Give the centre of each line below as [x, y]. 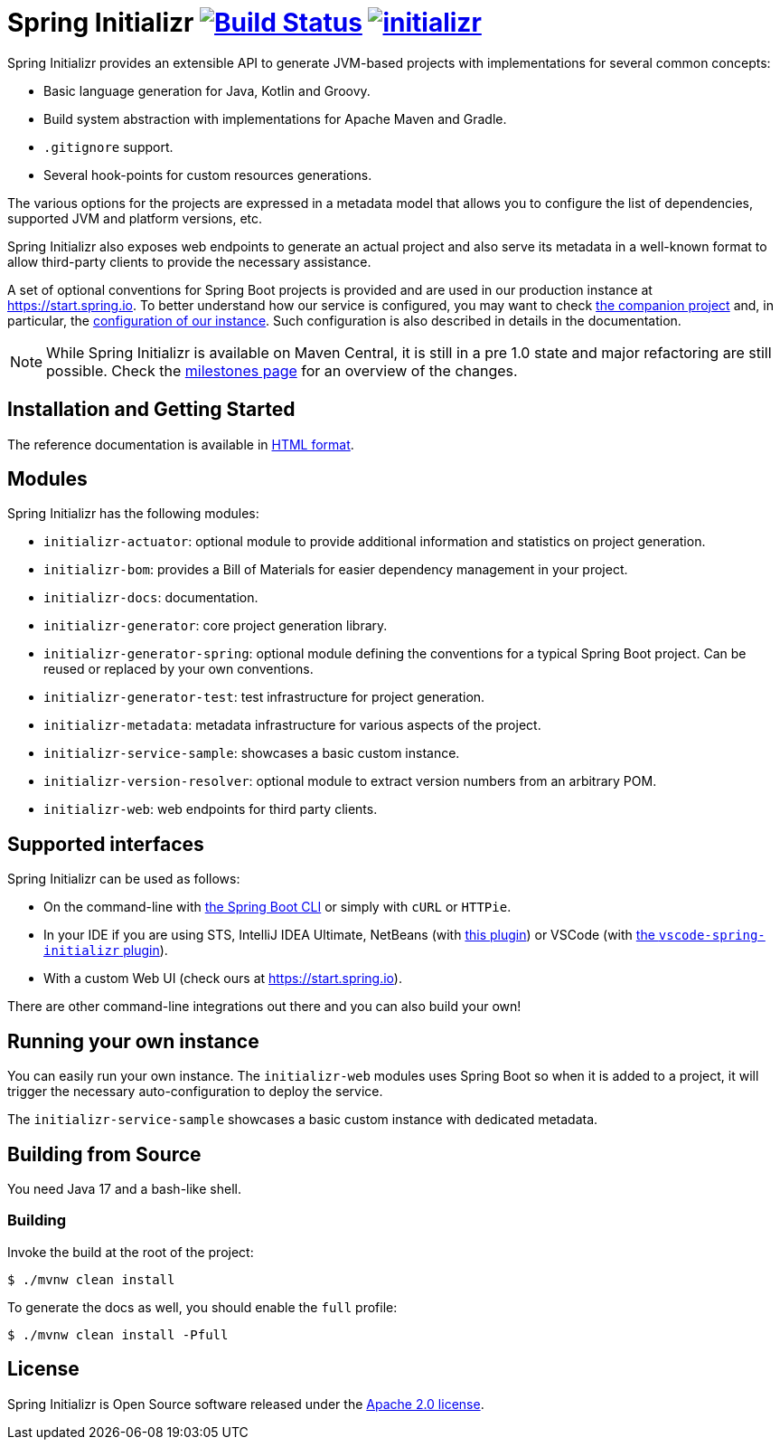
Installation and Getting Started [151, 410]
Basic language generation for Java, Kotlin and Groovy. [207, 90]
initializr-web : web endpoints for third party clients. [211, 809]
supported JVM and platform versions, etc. [135, 218]
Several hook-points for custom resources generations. [208, 175]
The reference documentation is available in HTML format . [181, 444]
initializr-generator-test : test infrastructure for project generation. [264, 697]
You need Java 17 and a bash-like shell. [124, 1188]
